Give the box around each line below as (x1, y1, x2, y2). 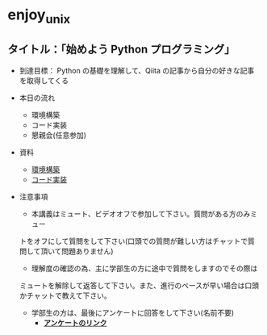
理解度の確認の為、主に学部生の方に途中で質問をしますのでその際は (31, 263, 258, 273)
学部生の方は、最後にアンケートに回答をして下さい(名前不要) (31, 308, 235, 317)
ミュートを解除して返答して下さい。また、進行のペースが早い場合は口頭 (19, 280, 260, 290)
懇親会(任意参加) (31, 130, 86, 140)
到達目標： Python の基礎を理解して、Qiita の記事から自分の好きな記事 (19, 65, 255, 75)
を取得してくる (19, 75, 69, 86)
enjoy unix (7, 6, 71, 27)
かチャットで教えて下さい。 (19, 291, 111, 300)
